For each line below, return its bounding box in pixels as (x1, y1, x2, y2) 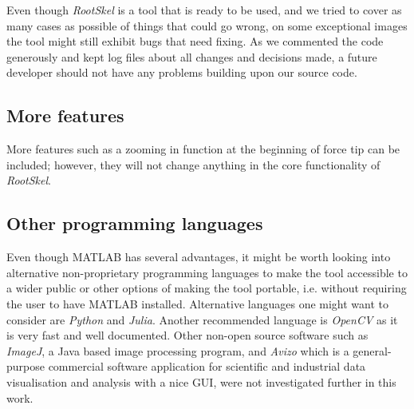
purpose (6, 358, 45, 375)
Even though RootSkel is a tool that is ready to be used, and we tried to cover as (6, 2, 402, 18)
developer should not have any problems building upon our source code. (6, 64, 357, 81)
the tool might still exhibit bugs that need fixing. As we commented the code (6, 33, 384, 50)
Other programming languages (6, 211, 263, 236)
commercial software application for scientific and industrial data (48, 358, 366, 375)
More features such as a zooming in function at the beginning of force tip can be (6, 141, 400, 157)
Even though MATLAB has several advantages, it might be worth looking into (6, 248, 391, 265)
